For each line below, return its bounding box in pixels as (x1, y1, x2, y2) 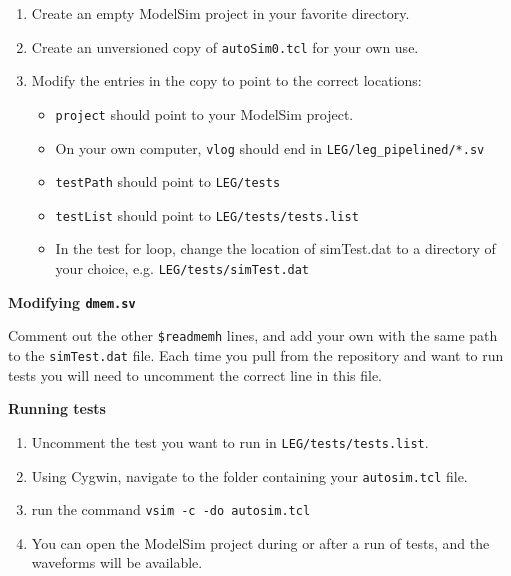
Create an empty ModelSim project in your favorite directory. (31, 3, 410, 23)
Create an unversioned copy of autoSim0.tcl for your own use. (31, 36, 419, 57)
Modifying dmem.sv (8, 291, 136, 312)
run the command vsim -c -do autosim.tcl (31, 499, 311, 520)
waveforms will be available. (31, 552, 203, 573)
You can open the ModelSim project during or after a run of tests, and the (31, 532, 490, 553)
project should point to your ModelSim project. (55, 103, 354, 124)
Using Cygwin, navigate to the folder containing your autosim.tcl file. (31, 465, 468, 486)
